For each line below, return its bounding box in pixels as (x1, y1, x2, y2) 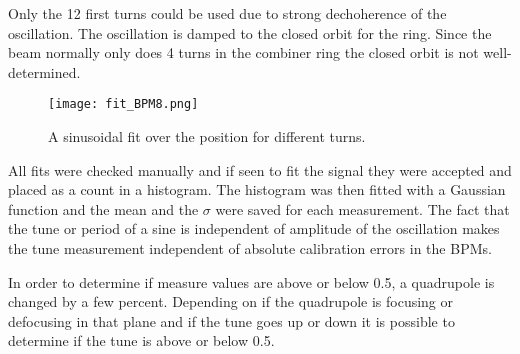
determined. (8, 61, 81, 82)
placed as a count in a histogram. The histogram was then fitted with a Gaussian (8, 179, 506, 200)
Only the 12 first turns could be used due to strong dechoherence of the (8, 3, 447, 23)
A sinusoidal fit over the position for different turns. (48, 126, 366, 147)
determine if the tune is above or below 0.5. (8, 330, 275, 351)
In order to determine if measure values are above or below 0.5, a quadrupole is (8, 271, 495, 292)
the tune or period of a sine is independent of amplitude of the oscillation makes (8, 218, 500, 239)
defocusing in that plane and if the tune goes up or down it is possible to (8, 310, 455, 331)
